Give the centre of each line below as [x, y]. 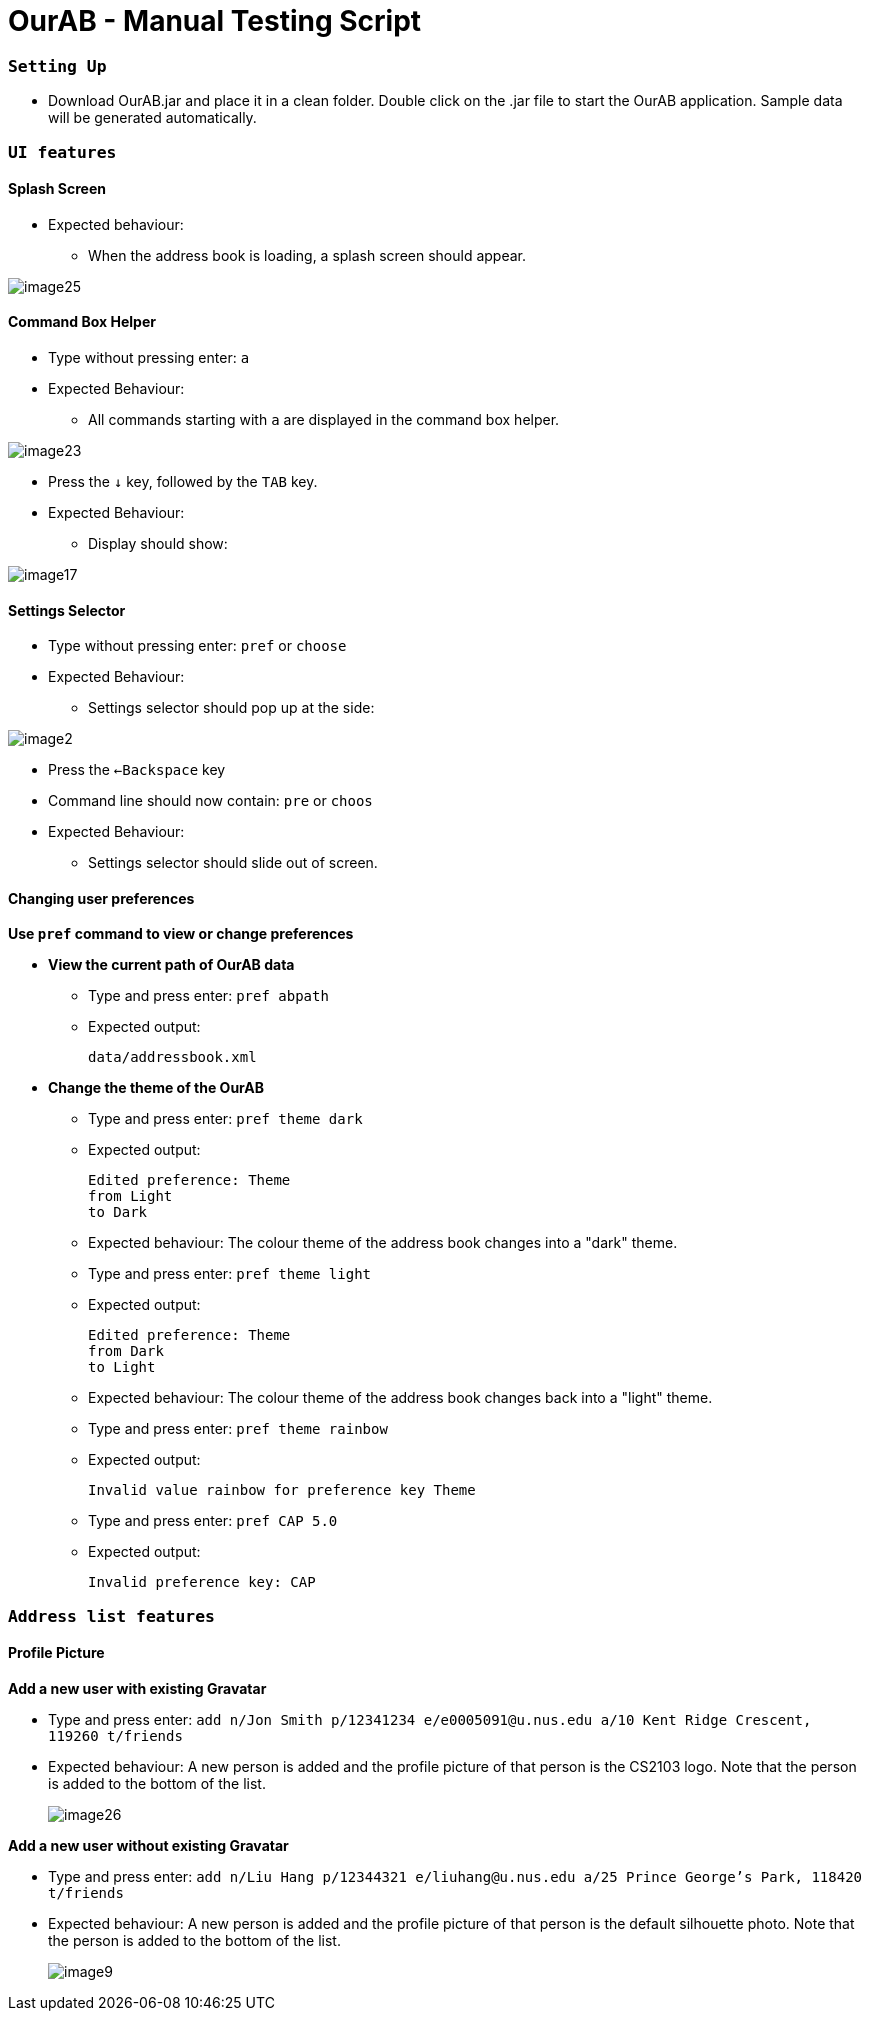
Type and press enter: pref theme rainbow [238, 1429]
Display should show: [158, 543]
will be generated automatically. [152, 118]
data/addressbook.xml [172, 1057]
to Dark [118, 1212]
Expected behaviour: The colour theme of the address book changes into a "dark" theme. [383, 1243]
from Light [130, 1196]
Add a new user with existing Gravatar [137, 1688]
